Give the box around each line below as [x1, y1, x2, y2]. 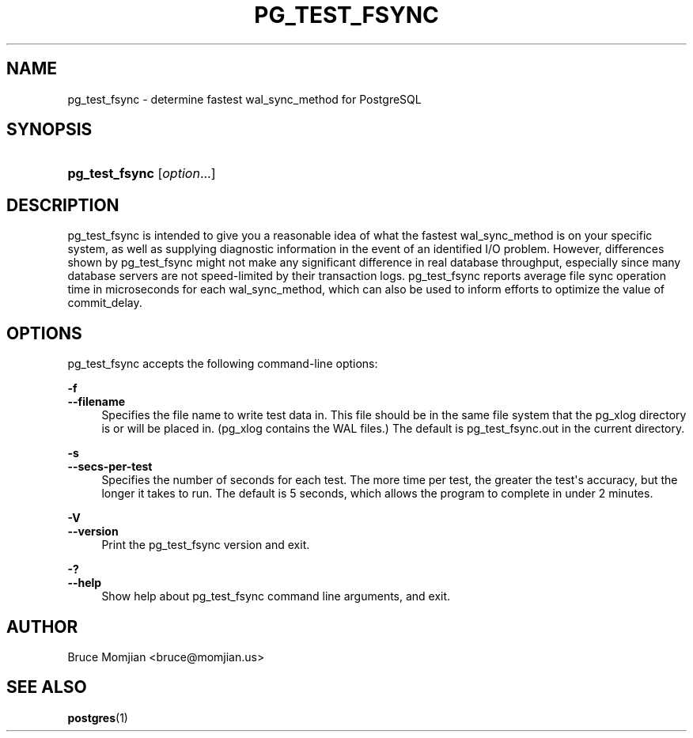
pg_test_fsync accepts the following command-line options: [67, 357, 378, 371]
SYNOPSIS [6, 119, 93, 140]
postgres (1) [67, 710, 128, 725]
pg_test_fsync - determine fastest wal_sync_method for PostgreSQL [67, 92, 422, 106]
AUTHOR [6, 616, 78, 637]
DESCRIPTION [6, 195, 119, 215]
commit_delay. [67, 296, 142, 310]
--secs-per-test [67, 460, 153, 474]
